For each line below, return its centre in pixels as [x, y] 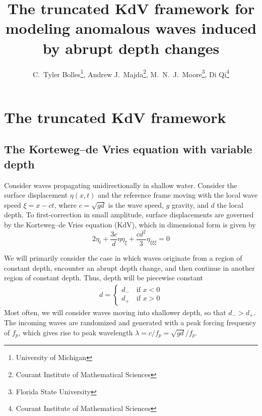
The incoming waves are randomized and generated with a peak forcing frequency [130, 322]
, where [65, 204]
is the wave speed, [136, 204]
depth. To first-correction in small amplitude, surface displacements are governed [129, 215]
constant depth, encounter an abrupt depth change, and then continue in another [129, 268]
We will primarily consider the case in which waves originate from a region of [123, 258]
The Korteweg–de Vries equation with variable [128, 149]
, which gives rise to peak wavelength [76, 332]
